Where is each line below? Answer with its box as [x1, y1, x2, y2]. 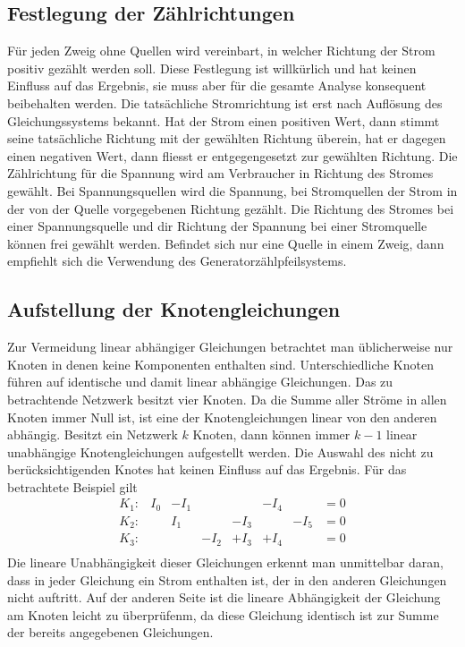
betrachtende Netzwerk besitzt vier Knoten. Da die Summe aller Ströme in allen [7, 389, 447, 408]
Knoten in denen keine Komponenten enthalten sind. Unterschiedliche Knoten [7, 354, 434, 373]
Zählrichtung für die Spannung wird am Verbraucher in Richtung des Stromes [7, 164, 434, 183]
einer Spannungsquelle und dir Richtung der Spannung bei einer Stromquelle [7, 217, 427, 235]
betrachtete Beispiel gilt [7, 477, 138, 496]
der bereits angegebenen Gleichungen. [7, 623, 214, 642]
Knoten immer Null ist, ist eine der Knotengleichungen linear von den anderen [7, 407, 437, 426]
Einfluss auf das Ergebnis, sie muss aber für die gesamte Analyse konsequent [7, 76, 427, 95]
